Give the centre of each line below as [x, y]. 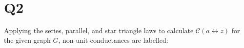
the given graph [27, 40]
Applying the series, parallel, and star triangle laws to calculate [99, 30]
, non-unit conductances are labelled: [113, 40]
